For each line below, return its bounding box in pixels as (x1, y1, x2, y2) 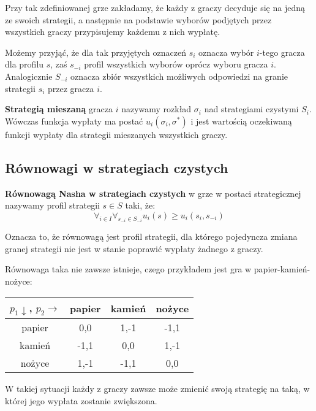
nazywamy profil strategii (5, 199, 100, 212)
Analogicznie (5, 69, 53, 82)
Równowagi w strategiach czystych (5, 158, 228, 177)
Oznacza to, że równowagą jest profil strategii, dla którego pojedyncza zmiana (5, 230, 298, 243)
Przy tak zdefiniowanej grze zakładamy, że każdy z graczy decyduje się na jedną (5, 1, 305, 13)
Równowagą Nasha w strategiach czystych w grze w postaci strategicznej (5, 186, 301, 199)
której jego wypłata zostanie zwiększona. (5, 394, 157, 407)
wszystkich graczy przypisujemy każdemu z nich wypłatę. (5, 25, 220, 38)
